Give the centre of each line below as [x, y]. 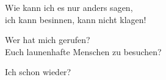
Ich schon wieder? [38, 72]
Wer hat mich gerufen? [48, 40]
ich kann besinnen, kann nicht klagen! [76, 19]
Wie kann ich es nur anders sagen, [69, 7]
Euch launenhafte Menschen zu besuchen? [83, 51]
